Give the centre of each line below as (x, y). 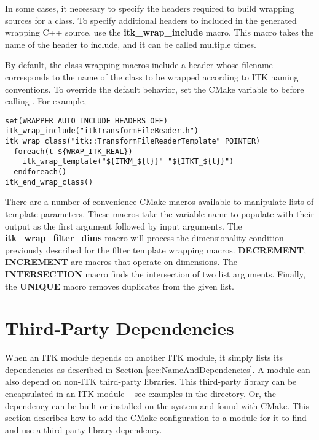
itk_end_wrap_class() (49, 182)
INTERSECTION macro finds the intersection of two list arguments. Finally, (155, 273)
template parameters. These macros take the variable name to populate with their (159, 213)
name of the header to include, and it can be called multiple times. (131, 44)
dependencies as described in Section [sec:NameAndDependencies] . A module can (158, 369)
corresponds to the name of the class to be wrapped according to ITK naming (152, 76)
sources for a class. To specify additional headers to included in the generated (151, 20)
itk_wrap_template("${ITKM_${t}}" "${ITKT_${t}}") (128, 162)
